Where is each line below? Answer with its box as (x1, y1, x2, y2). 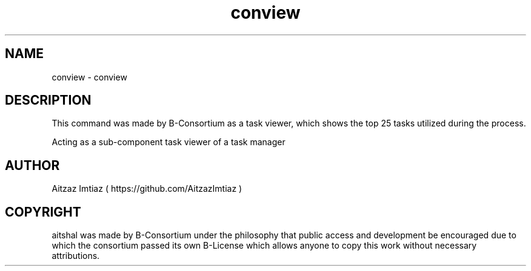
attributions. (52, 250, 100, 261)
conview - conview (52, 71, 127, 82)
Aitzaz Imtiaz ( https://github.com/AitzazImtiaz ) (52, 183, 242, 194)
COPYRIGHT (5, 204, 81, 220)
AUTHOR (5, 157, 60, 173)
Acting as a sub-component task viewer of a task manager (52, 137, 286, 148)
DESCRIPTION (5, 93, 92, 108)
